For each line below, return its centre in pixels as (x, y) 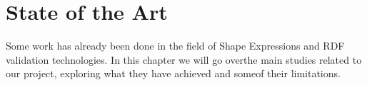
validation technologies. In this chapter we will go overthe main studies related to (184, 59)
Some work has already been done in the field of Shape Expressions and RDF (175, 46)
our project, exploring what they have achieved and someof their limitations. (173, 73)
